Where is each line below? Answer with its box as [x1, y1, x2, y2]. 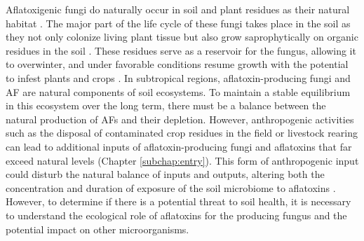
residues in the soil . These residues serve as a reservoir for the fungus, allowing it [6, 43, 356, 57]
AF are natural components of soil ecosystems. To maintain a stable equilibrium [6, 84, 351, 99]
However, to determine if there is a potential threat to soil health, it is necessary [6, 194, 351, 209]
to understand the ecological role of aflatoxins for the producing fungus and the [6, 207, 347, 222]
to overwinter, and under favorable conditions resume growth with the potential [6, 57, 349, 71]
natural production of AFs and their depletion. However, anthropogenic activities [6, 111, 354, 126]
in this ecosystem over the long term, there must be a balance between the [6, 98, 326, 113]
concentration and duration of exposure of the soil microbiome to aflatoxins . [6, 180, 336, 195]
